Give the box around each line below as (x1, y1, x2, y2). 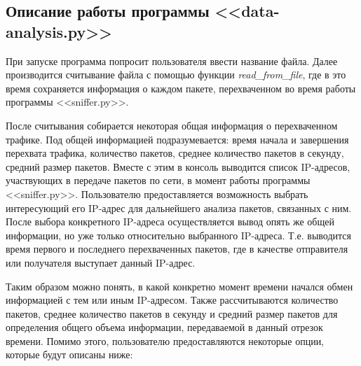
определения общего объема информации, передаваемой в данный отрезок (6, 320, 323, 335)
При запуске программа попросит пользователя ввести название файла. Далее (6, 53, 338, 68)
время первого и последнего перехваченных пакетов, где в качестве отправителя (6, 241, 348, 256)
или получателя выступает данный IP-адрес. (6, 255, 196, 269)
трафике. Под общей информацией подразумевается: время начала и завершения (6, 132, 349, 146)
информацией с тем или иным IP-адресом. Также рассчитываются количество (6, 293, 339, 307)
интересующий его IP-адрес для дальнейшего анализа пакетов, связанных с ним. (6, 200, 352, 215)
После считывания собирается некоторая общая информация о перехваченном (6, 118, 338, 132)
